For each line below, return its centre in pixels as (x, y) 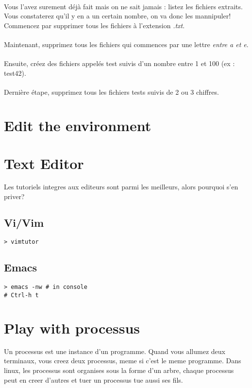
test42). (15, 73)
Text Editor (44, 163)
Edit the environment (78, 125)
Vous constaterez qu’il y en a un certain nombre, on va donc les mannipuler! (118, 16)
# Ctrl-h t (21, 295)
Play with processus (72, 328)
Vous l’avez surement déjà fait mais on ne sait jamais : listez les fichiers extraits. (123, 6)
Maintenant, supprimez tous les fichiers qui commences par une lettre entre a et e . (126, 44)
